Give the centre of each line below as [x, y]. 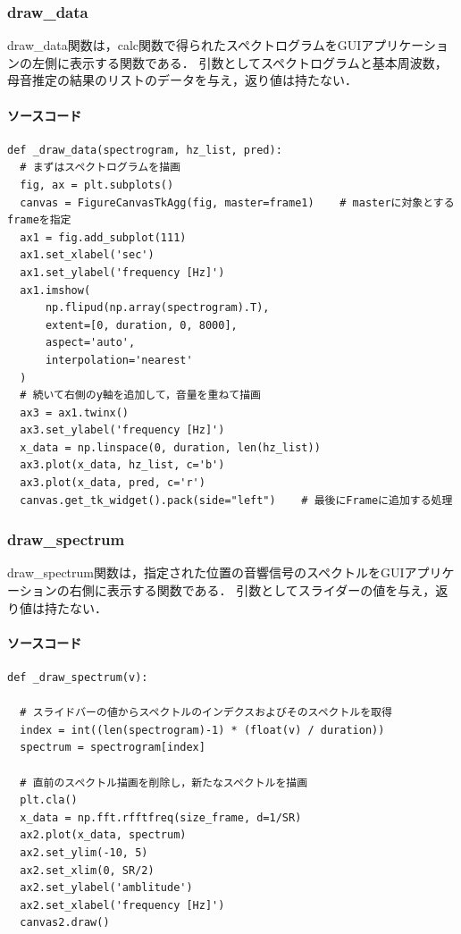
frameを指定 [39, 220]
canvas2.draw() [65, 923]
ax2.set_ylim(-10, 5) [84, 853]
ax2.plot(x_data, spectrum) [103, 835]
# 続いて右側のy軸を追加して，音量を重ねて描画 [140, 395]
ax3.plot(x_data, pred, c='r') [113, 483]
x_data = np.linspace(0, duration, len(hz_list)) [170, 447]
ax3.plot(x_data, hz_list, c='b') [122, 465]
